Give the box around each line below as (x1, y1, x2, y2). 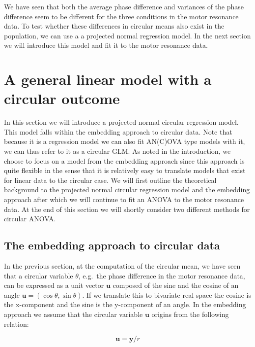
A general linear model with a (4, 69, 212, 89)
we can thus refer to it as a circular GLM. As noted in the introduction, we (4, 146, 231, 156)
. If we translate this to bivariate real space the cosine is (82, 289, 251, 300)
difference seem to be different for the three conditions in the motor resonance (4, 11, 239, 21)
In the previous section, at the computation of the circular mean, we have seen (4, 261, 241, 271)
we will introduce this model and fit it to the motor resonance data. (4, 40, 208, 50)
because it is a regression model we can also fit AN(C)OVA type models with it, (4, 136, 245, 146)
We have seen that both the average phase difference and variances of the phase (4, 1, 244, 11)
